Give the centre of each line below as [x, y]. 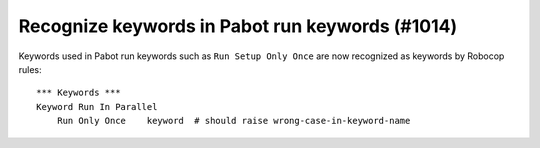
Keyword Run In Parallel [97, 106]
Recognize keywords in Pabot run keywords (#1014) [238, 26]
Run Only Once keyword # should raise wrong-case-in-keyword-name [233, 121]
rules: [30, 69]
